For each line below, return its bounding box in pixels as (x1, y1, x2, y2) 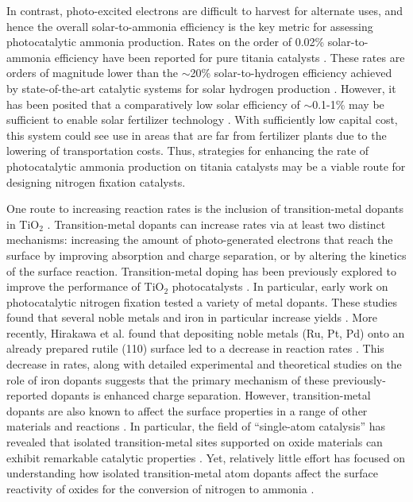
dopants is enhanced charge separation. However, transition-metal (51, 387, 371, 404)
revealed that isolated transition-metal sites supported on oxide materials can (6, 434, 383, 450)
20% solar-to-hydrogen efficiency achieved (190, 64, 392, 81)
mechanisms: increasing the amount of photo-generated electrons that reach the (6, 231, 393, 248)
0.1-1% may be (312, 95, 384, 112)
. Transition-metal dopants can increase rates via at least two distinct (47, 215, 386, 232)
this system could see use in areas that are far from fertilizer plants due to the (6, 126, 387, 143)
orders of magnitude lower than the (6, 64, 179, 81)
